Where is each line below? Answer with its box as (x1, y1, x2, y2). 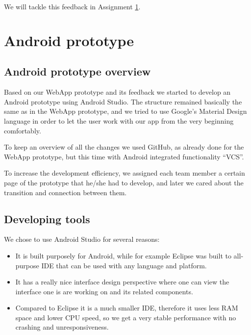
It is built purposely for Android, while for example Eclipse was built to (15, 250, 231, 260)
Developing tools (4, 211, 90, 226)
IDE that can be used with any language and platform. (41, 260, 207, 270)
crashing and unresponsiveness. (15, 322, 109, 332)
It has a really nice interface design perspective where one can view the (15, 277, 229, 287)
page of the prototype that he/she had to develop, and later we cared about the (4, 177, 244, 187)
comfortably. (4, 125, 41, 135)
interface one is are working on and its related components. (15, 286, 193, 296)
